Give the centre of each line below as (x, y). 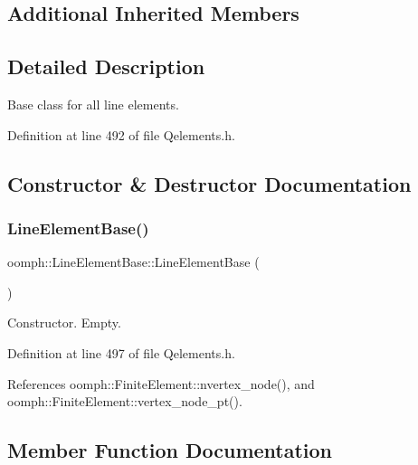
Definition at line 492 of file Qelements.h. (121, 134)
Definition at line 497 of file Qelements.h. (121, 352)
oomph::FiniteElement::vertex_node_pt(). (125, 401)
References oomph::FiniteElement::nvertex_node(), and (161, 383)
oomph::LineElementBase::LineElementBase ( (133, 262)
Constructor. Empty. (64, 323)
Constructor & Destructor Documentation (209, 183)
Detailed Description (106, 66)
